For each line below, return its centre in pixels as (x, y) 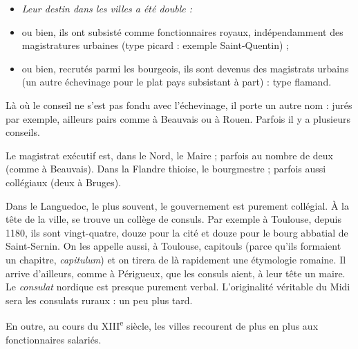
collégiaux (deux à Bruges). (64, 182)
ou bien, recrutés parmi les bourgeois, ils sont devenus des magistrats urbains (185, 68)
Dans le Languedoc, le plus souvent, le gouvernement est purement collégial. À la (177, 205)
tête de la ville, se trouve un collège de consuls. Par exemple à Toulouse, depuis (173, 219)
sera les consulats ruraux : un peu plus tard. (99, 300)
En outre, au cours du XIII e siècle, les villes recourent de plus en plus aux (162, 325)
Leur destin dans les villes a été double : (107, 8)
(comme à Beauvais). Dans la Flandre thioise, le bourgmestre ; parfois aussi (166, 169)
